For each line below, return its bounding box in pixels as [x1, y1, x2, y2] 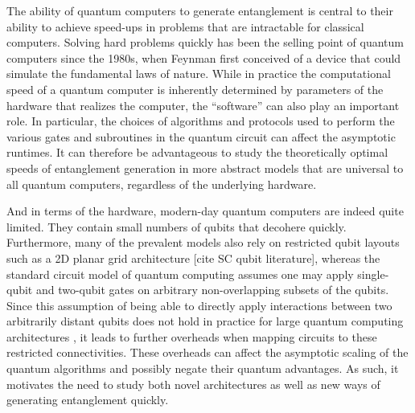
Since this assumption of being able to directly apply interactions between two [6, 296, 392, 313]
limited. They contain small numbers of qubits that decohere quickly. [6, 218, 347, 235]
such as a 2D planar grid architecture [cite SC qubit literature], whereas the [6, 249, 380, 266]
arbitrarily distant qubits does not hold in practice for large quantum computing [6, 313, 404, 329]
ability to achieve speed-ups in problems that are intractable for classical [6, 18, 364, 35]
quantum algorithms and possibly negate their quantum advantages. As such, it [6, 360, 399, 377]
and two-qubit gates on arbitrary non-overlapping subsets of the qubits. [35, 281, 389, 298]
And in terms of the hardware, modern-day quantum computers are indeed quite [6, 202, 404, 219]
